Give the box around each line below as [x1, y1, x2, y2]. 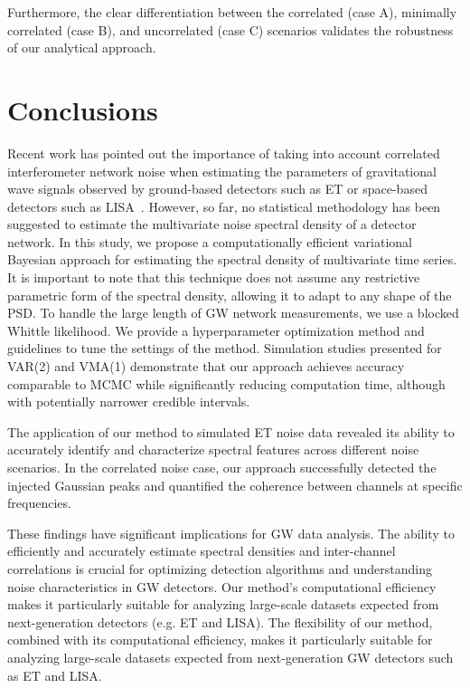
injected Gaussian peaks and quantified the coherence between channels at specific [7, 475, 463, 494]
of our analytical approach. [7, 38, 156, 57]
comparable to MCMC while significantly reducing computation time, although [7, 374, 446, 393]
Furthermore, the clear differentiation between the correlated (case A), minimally [7, 3, 457, 21]
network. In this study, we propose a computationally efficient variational [7, 232, 412, 251]
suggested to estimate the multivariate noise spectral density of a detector [7, 215, 417, 234]
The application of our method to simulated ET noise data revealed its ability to [7, 422, 455, 441]
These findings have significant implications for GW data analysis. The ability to [7, 523, 455, 542]
